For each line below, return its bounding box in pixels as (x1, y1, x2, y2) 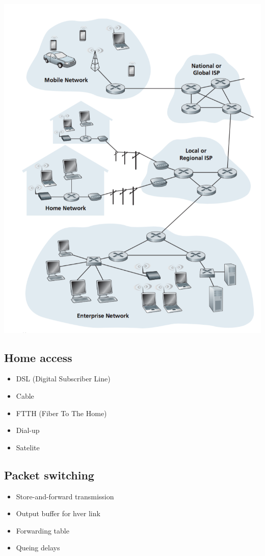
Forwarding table (16, 525, 69, 536)
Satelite (16, 442, 40, 452)
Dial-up (16, 425, 40, 436)
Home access (4, 349, 72, 365)
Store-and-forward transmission (16, 491, 114, 501)
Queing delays (16, 542, 60, 553)
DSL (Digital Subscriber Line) (16, 373, 111, 384)
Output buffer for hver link (16, 508, 100, 519)
